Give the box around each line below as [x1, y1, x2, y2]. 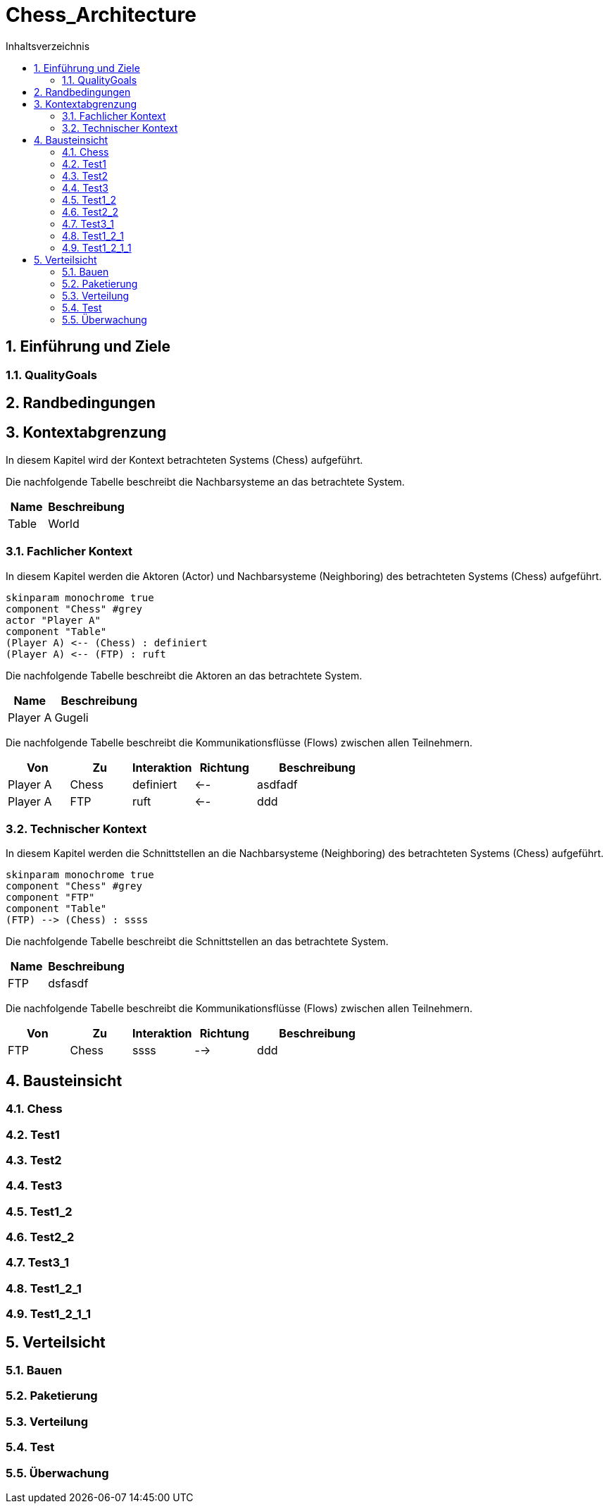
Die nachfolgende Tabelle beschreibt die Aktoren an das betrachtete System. [6, 669, 363, 682]
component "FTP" [6, 892, 95, 904]
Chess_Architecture [6, 3, 196, 27]
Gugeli [54, 710, 89, 725]
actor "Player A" [6, 614, 101, 626]
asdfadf [257, 777, 298, 792]
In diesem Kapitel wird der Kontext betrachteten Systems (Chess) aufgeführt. [6, 453, 363, 466]
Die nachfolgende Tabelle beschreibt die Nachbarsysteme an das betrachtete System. [6, 475, 405, 488]
